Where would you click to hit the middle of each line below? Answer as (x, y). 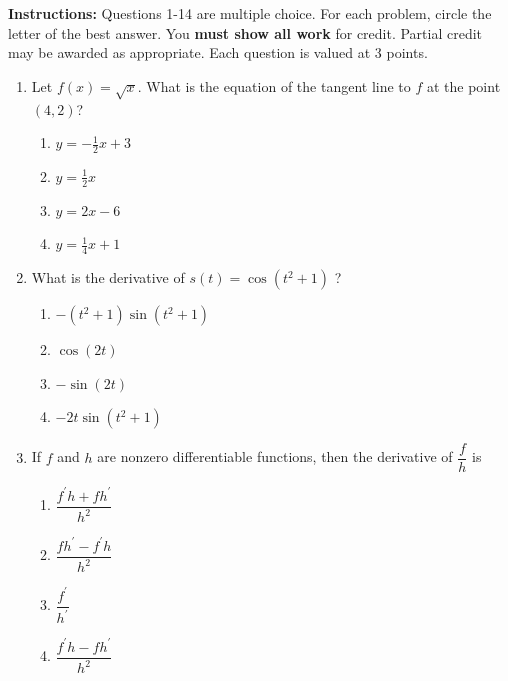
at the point (463, 85)
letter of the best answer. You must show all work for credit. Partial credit (245, 32)
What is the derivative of (108, 277)
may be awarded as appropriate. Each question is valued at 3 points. (218, 52)
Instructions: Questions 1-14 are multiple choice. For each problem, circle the (250, 13)
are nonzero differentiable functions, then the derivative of (275, 456)
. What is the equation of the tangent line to (274, 85)
